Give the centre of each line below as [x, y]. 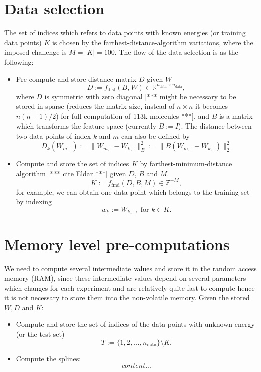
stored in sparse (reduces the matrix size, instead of [95, 106]
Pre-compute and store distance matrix [76, 79]
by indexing [34, 202]
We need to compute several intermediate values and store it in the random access [130, 268]
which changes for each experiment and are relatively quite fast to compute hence [129, 287]
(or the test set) [40, 334]
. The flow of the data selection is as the [176, 52]
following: [19, 61]
